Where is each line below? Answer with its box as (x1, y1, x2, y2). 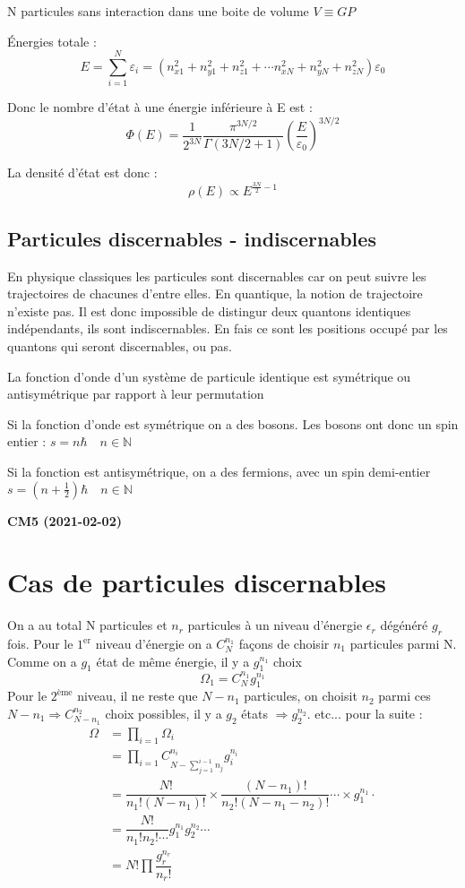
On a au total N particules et (7, 616, 168, 634)
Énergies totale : (7, 31, 97, 50)
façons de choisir (238, 634, 330, 653)
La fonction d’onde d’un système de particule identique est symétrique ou (7, 366, 411, 385)
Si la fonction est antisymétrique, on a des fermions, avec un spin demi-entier (7, 461, 431, 480)
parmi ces (378, 686, 431, 705)
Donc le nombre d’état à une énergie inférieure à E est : (7, 98, 313, 116)
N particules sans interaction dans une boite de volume (7, 2, 309, 20)
